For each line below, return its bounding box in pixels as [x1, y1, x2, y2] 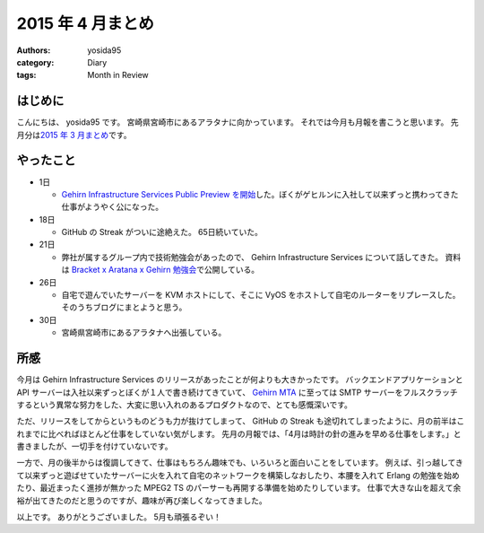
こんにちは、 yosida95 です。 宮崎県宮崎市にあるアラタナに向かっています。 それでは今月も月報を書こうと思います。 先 [16, 117, 459, 127]
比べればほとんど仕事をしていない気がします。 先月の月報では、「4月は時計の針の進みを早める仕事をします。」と [48, 428, 462, 439]
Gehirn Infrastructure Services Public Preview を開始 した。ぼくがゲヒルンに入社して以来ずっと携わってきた [61, 188, 459, 199]
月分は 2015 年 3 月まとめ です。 [16, 129, 132, 140]
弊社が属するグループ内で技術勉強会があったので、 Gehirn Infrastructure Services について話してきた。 [61, 251, 444, 262]
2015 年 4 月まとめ [16, 13, 154, 33]
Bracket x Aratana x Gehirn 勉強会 [71, 265, 197, 275]
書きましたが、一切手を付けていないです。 [16, 441, 173, 452]
